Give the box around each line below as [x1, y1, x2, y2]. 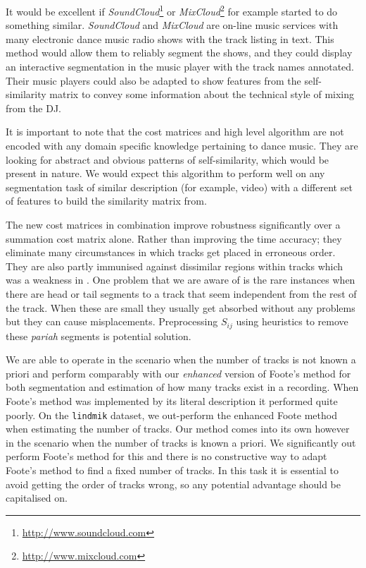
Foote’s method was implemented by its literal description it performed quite [6, 393, 338, 408]
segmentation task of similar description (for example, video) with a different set [6, 179, 353, 194]
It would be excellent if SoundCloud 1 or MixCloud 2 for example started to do [6, 2, 338, 18]
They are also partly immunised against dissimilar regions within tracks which [6, 258, 343, 273]
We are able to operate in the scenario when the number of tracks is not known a [6, 352, 356, 367]
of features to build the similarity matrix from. [6, 193, 207, 208]
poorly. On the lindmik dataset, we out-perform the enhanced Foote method [6, 407, 337, 422]
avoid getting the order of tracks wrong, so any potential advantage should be [6, 476, 341, 491]
